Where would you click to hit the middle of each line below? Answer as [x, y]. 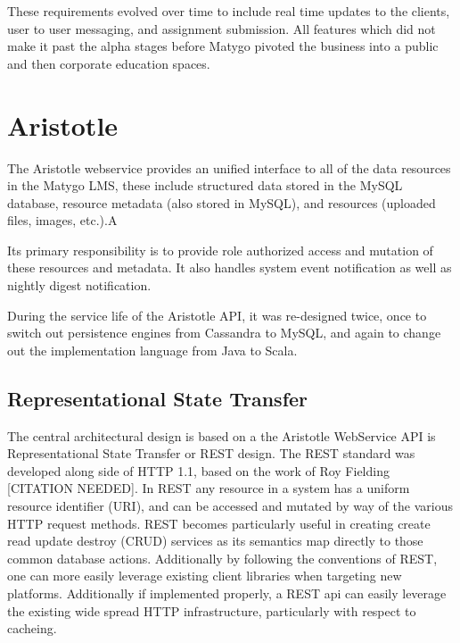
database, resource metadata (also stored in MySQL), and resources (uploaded [222, 202]
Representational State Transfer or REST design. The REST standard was [211, 453]
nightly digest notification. [79, 285]
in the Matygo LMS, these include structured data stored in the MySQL [205, 185]
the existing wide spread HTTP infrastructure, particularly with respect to [212, 610]
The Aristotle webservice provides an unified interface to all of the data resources [229, 167]
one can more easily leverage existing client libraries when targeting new [205, 576]
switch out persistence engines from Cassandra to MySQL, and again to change [224, 333]
